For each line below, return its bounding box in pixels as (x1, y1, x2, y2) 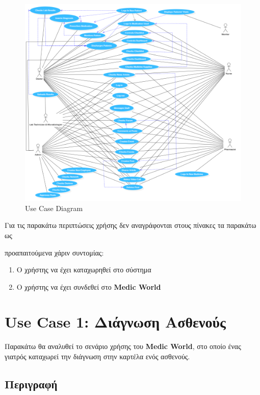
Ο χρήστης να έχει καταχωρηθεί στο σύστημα (16, 264, 151, 275)
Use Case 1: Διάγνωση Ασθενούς (5, 311, 226, 332)
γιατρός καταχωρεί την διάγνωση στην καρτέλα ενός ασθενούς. (5, 351, 190, 362)
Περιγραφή (5, 376, 58, 391)
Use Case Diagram (25, 202, 83, 213)
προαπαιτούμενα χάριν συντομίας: (5, 247, 104, 258)
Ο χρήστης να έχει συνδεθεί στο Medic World (16, 281, 161, 292)
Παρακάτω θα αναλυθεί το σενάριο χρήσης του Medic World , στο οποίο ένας (5, 341, 241, 352)
